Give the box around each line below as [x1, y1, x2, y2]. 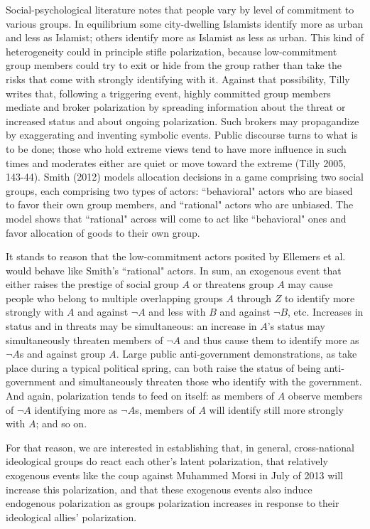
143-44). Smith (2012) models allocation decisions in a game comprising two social [6, 169, 364, 184]
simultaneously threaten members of [6, 332, 163, 347]
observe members [288, 388, 363, 403]
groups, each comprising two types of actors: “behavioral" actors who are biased [6, 183, 353, 198]
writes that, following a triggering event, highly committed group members [6, 85, 331, 100]
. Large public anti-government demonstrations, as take [116, 346, 357, 361]
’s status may [267, 319, 325, 333]
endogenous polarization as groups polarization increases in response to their [6, 496, 339, 511]
